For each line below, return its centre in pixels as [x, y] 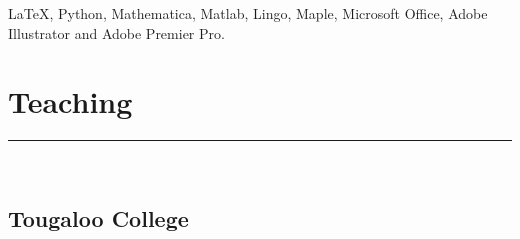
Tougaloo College [98, 218]
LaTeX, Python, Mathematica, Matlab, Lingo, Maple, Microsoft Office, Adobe [248, 13]
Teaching [70, 101]
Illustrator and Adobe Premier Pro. [116, 32]
